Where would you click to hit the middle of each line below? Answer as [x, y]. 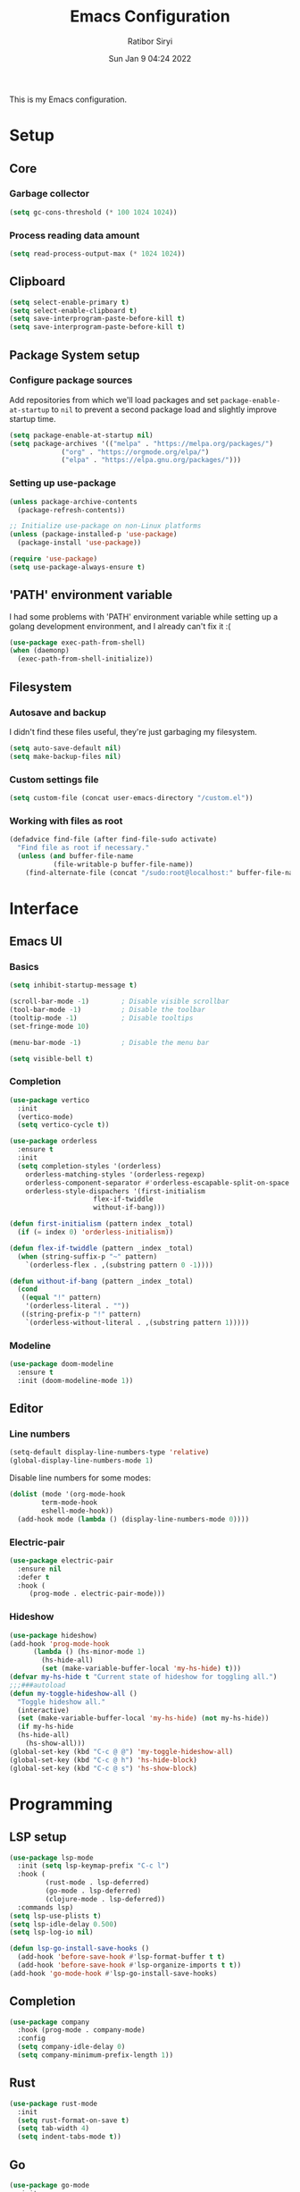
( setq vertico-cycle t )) [63, 1125]
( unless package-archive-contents [74, 502]
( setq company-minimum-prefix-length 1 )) [96, 2055]
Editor [26, 1408]
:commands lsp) [46, 1907]
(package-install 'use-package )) [79, 543]
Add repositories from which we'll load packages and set [114, 400]
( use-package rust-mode [54, 2103]
